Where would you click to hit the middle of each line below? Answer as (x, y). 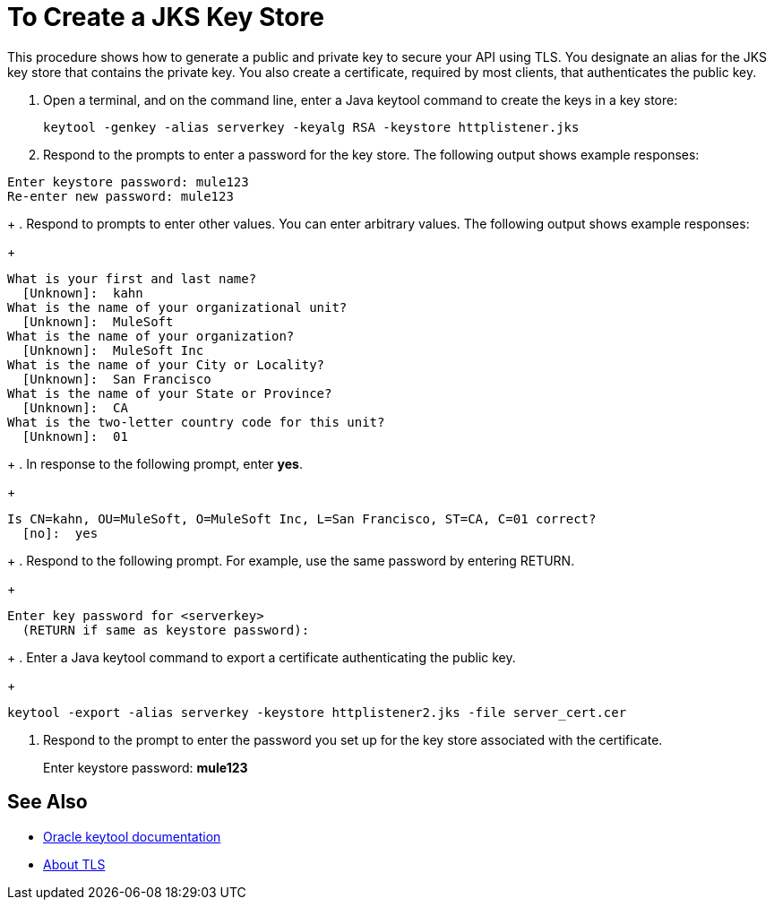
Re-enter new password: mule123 (120, 196)
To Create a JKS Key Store (166, 17)
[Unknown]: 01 (75, 436)
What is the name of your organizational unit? (177, 307)
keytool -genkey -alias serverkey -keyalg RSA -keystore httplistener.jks (311, 127)
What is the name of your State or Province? (170, 393)
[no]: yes (60, 533)
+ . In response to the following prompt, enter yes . (155, 463)
